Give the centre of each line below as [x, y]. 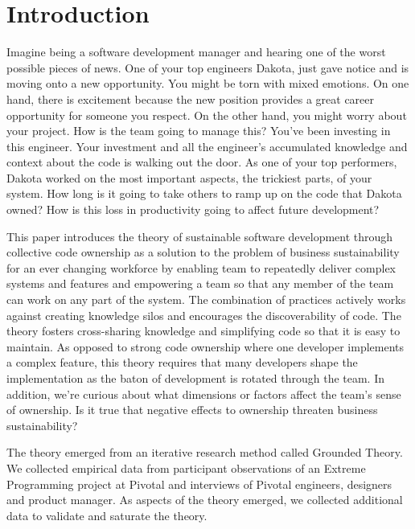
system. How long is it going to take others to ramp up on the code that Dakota [204, 193]
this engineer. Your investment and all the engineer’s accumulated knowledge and [207, 146]
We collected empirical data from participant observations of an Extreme [186, 467]
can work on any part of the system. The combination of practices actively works [206, 299]
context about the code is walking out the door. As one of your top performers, [202, 162]
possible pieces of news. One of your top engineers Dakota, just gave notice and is [208, 67]
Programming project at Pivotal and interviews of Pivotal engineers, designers [199, 484]
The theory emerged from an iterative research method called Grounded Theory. [205, 452]
